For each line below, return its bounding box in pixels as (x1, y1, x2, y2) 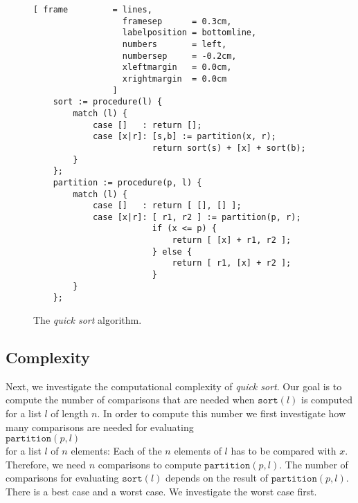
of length (51, 406, 89, 421)
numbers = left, (122, 39, 227, 49)
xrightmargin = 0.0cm (122, 73, 227, 84)
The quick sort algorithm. (33, 313, 142, 327)
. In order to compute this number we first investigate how (97, 406, 346, 421)
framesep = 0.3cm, (122, 16, 232, 26)
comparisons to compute (98, 457, 202, 471)
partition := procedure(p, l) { (53, 177, 202, 188)
